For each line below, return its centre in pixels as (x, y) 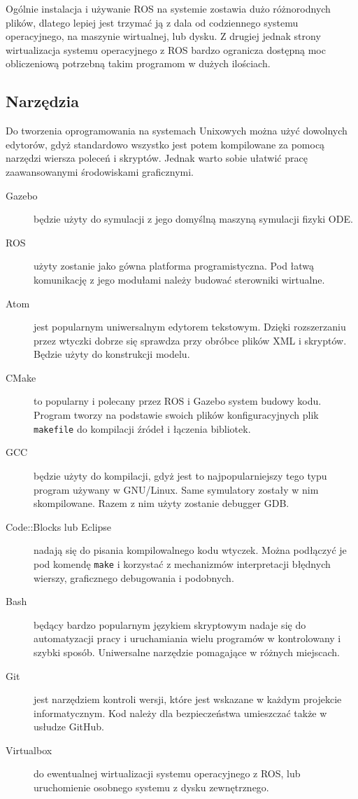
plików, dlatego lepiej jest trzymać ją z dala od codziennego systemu (152, 22)
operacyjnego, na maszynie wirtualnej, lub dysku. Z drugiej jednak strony (163, 36)
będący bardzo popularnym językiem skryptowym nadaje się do (170, 624)
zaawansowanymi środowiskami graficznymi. (100, 171)
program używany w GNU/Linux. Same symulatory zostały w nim (176, 489)
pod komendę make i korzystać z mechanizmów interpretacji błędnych (182, 563)
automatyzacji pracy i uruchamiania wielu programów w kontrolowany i (187, 638)
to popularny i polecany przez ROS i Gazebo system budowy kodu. (178, 401)
